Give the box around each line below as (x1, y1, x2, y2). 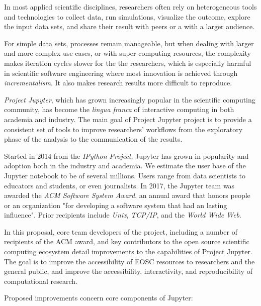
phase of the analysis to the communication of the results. (4, 134, 183, 144)
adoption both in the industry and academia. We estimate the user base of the (4, 160, 246, 171)
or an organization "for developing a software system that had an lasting (4, 199, 227, 210)
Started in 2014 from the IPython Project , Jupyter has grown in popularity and (4, 150, 249, 161)
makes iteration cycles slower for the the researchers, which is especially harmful (4, 57, 251, 68)
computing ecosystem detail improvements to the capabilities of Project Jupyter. (4, 246, 252, 257)
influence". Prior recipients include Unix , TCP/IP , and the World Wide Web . (4, 210, 241, 220)
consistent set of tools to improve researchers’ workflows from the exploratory (4, 124, 243, 134)
